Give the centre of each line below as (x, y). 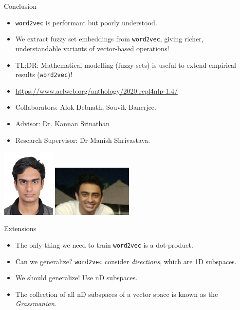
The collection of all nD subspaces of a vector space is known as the (117, 294)
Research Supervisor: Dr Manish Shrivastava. (83, 140)
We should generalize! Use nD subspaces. (76, 278)
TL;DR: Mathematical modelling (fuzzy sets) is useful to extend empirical (126, 65)
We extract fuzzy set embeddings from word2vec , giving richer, (109, 39)
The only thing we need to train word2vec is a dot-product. (104, 244)
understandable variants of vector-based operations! (92, 48)
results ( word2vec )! (44, 74)
